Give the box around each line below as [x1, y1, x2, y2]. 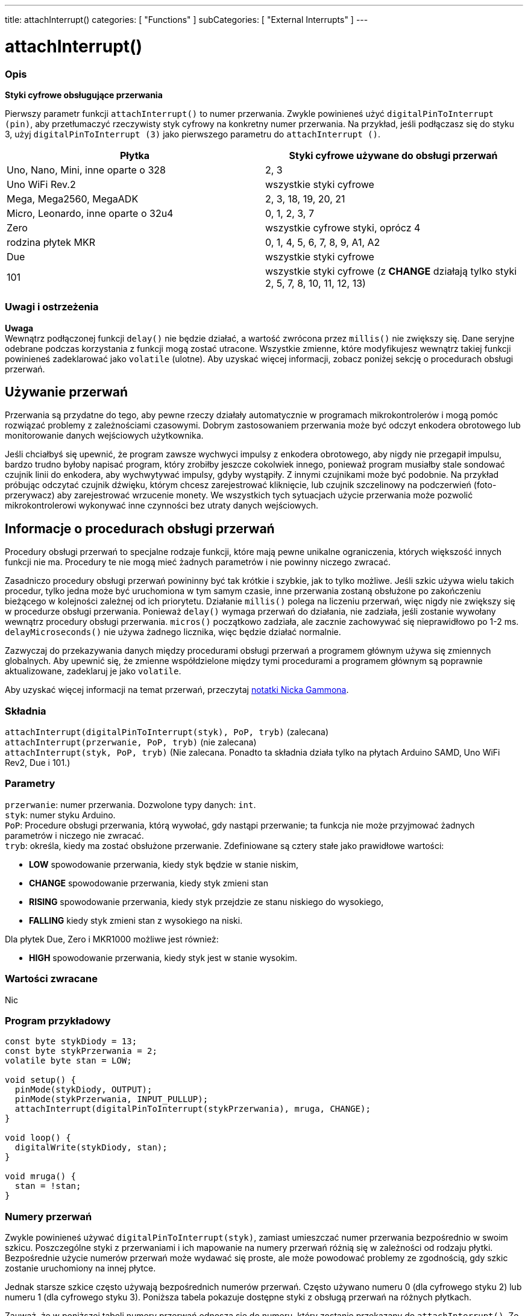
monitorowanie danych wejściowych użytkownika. [5, 430, 204, 441]
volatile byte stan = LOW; [5, 1056, 132, 1066]
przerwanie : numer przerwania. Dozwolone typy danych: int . [5, 799, 256, 810]
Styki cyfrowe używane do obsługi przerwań [289, 149, 498, 161]
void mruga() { [5, 1171, 77, 1182]
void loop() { [5, 1133, 71, 1143]
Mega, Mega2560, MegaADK [7, 192, 139, 205]
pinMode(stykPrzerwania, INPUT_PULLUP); [14, 1094, 209, 1104]
